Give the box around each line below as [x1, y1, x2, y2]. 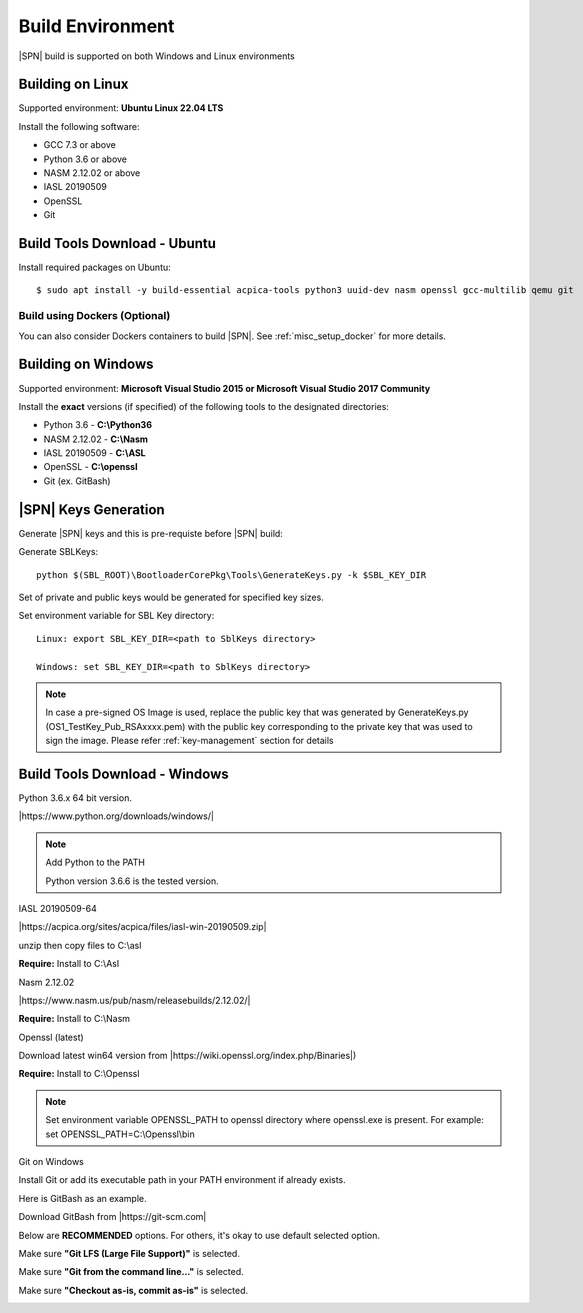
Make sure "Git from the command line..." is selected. [18, 1266, 244, 1278]
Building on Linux [18, 76, 129, 93]
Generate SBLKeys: [18, 546, 99, 558]
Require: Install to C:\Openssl [18, 1068, 140, 1080]
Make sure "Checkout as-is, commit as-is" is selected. [18, 1284, 249, 1296]
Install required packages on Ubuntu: [18, 261, 172, 274]
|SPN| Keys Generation [18, 501, 165, 518]
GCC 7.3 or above [43, 139, 117, 151]
